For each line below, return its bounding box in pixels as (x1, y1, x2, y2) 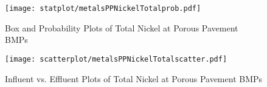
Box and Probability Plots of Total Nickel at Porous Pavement (5, 21, 238, 34)
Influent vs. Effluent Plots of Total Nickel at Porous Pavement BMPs (5, 72, 263, 85)
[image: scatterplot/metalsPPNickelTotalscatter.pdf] (5, 54, 227, 63)
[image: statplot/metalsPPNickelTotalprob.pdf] (5, 4, 201, 13)
